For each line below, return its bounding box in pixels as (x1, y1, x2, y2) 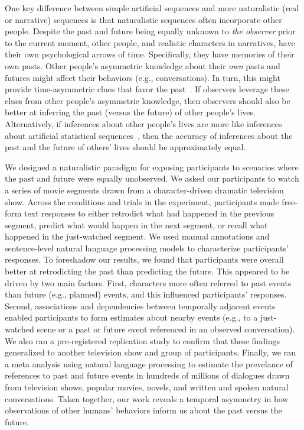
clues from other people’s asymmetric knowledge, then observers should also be (5, 94, 290, 106)
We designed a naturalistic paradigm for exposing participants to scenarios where (5, 160, 299, 173)
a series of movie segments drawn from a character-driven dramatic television (5, 183, 284, 196)
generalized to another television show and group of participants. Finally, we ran (5, 346, 296, 358)
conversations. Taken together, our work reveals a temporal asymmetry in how (5, 392, 289, 405)
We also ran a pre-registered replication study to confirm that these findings (5, 334, 280, 347)
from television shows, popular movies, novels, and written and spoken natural (5, 381, 289, 393)
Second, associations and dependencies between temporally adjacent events (5, 299, 276, 312)
